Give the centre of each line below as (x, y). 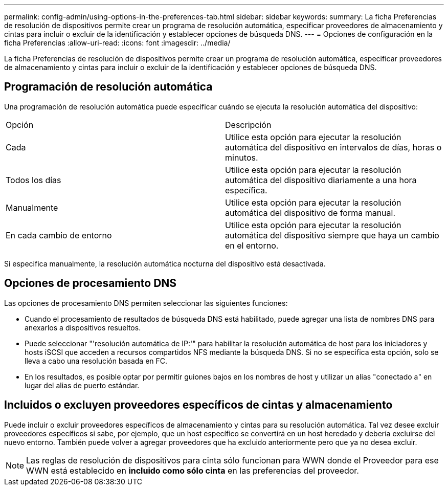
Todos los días (33, 180)
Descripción (248, 125)
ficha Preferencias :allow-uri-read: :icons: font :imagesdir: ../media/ (117, 43)
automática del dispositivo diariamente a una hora (321, 180)
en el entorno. (252, 245)
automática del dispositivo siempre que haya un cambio (332, 235)
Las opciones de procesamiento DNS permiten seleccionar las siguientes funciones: (146, 303)
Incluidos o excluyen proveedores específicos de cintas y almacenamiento (198, 405)
